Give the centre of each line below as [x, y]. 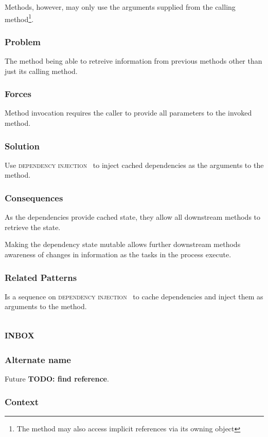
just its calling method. [41, 71]
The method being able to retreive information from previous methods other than [133, 61]
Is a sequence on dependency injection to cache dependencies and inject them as [134, 296]
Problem [23, 41]
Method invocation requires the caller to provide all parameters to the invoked [128, 113]
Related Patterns [41, 277]
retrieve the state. [33, 227]
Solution [22, 146]
